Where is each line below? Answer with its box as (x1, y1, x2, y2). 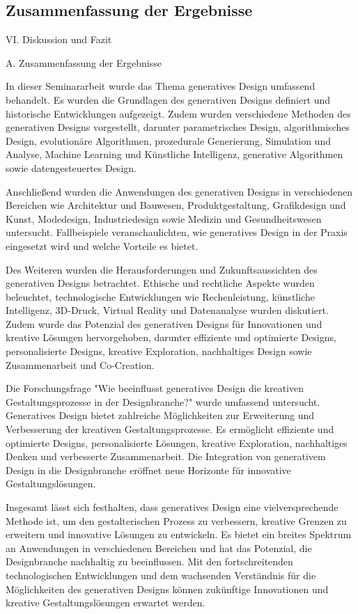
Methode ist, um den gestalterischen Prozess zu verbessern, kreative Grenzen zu (6, 513, 347, 528)
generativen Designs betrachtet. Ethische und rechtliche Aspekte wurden (6, 276, 315, 290)
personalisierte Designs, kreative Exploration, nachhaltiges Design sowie (6, 344, 312, 359)
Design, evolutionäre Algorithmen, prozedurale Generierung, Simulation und (6, 133, 331, 148)
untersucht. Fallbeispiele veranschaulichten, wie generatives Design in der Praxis (6, 225, 348, 239)
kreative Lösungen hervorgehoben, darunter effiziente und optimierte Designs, (6, 330, 336, 345)
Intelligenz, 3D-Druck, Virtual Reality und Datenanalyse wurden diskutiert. (6, 303, 329, 317)
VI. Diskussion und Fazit (6, 32, 112, 47)
